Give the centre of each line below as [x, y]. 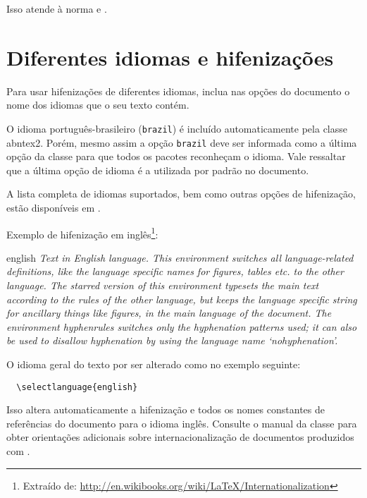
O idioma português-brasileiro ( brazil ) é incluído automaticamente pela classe [177, 128]
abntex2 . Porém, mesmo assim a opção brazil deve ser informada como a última [182, 142]
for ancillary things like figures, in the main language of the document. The [169, 313]
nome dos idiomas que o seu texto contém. [98, 105]
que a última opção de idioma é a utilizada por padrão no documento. [158, 170]
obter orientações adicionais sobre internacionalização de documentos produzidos [180, 437]
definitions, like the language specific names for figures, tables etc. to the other [175, 271]
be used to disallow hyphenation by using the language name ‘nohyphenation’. [172, 340]
